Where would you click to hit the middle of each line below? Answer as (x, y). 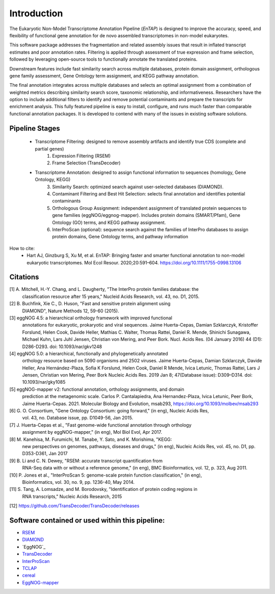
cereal (29, 575)
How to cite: (22, 248)
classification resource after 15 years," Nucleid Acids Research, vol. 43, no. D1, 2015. (111, 296)
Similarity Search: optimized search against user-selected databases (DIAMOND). (138, 187)
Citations (24, 277)
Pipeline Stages (35, 128)
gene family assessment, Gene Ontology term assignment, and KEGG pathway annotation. (104, 76)
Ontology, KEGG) (53, 180)
